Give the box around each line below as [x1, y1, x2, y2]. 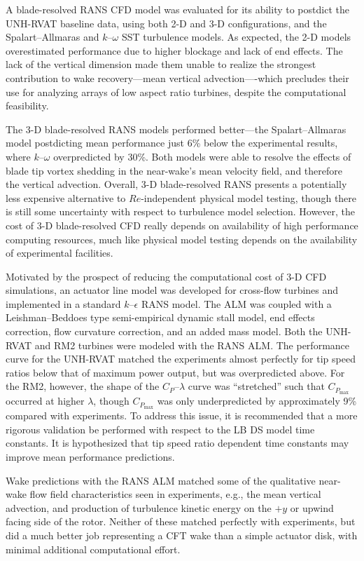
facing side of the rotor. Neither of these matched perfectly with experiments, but [6, 514, 356, 529]
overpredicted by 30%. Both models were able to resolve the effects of [53, 149, 351, 163]
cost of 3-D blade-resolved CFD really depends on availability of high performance [6, 217, 358, 232]
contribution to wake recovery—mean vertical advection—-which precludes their [6, 70, 349, 85]
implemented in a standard [6, 296, 121, 311]
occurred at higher [6, 393, 85, 408]
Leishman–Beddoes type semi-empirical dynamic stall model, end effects [6, 310, 315, 325]
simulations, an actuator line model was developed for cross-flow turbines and [6, 283, 339, 297]
